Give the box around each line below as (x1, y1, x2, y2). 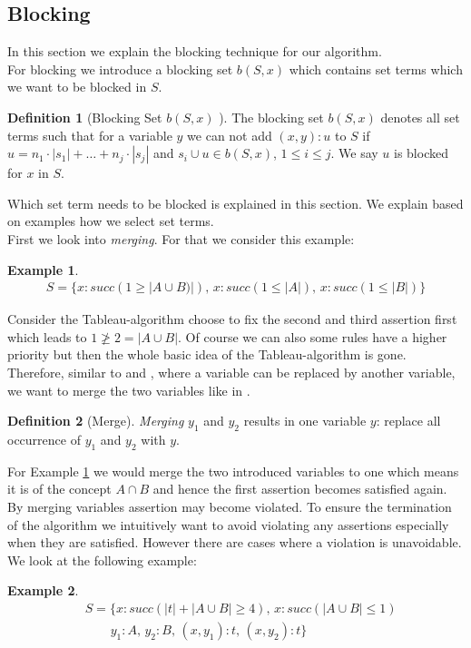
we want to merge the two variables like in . (7, 380, 250, 399)
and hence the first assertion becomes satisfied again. (152, 479, 447, 498)
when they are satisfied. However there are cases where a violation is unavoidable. (7, 533, 462, 552)
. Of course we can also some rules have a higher (178, 327, 447, 346)
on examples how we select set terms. (7, 211, 214, 231)
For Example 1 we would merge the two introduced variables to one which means (7, 461, 459, 480)
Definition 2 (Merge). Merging (7, 411, 184, 430)
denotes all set (380, 107, 460, 126)
